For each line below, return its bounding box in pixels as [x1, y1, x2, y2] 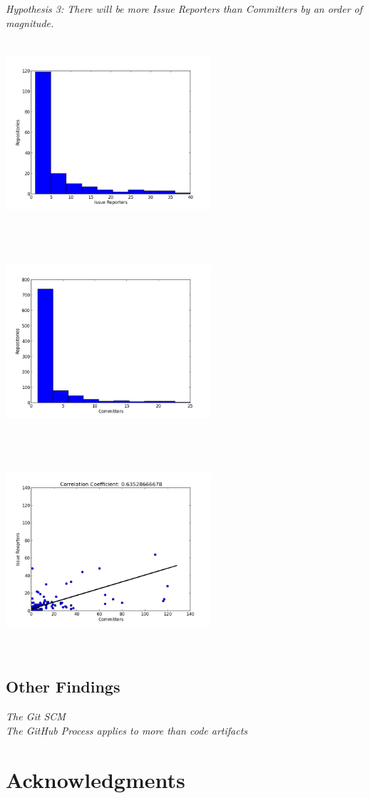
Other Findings [6, 675, 120, 698]
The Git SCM [6, 709, 66, 724]
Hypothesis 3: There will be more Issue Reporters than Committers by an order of [6, 1, 363, 16]
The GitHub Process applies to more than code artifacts [6, 722, 248, 737]
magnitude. [6, 15, 54, 30]
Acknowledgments [6, 765, 185, 794]
